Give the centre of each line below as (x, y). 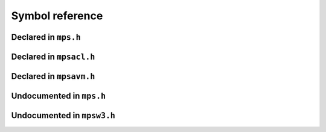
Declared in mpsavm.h (53, 76)
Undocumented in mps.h (58, 96)
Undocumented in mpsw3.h (63, 115)
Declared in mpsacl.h (53, 56)
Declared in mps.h (46, 37)
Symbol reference (57, 16)
